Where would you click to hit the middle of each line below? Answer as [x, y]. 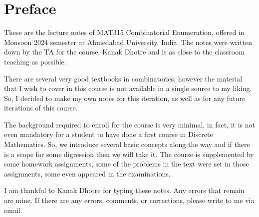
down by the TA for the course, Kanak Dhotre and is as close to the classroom [124, 52]
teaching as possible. [35, 61]
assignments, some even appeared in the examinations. [87, 173]
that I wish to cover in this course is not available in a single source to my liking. [128, 88]
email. [13, 210]
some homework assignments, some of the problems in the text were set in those [127, 164]
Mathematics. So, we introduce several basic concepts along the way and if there [127, 144]
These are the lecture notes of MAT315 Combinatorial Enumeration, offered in [124, 32]
